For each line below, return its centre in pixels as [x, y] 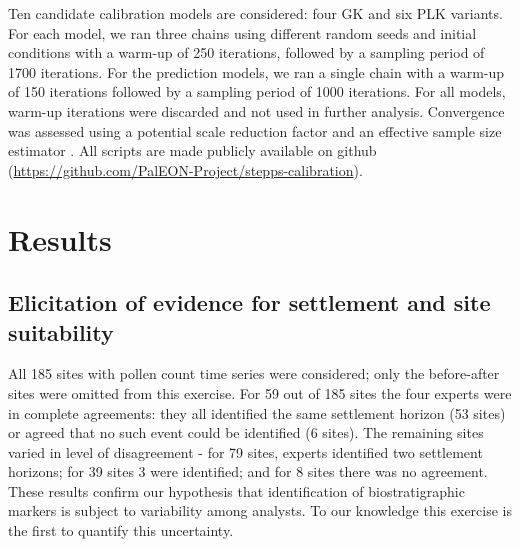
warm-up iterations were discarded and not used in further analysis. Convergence [256, 110]
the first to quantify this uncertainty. [121, 530]
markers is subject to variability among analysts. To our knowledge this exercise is [260, 510]
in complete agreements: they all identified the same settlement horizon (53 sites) [257, 412]
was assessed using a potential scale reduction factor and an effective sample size [255, 130]
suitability [61, 331]
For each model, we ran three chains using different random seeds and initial [242, 32]
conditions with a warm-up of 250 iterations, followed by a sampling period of [246, 52]
